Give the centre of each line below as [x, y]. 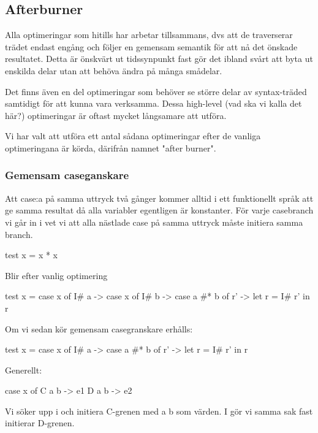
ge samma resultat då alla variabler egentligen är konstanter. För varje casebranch [159, 210]
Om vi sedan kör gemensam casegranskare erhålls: [99, 328]
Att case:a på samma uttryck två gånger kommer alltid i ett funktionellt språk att [159, 198]
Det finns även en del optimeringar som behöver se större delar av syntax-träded [156, 91]
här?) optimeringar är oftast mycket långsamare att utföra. [116, 115]
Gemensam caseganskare [67, 175]
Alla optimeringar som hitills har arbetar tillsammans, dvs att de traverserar [149, 35]
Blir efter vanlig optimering [56, 275]
